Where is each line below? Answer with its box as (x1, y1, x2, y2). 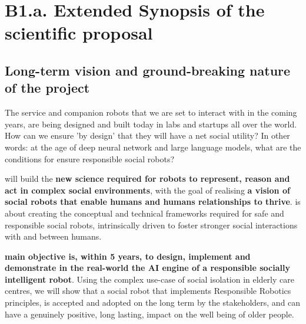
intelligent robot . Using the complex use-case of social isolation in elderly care (5, 273, 294, 285)
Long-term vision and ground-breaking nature (5, 61, 291, 79)
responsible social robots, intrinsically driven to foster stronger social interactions (5, 218, 298, 231)
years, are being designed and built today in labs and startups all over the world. (5, 117, 297, 130)
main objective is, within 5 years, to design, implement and (5, 250, 251, 262)
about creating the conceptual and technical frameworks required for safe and (5, 207, 284, 219)
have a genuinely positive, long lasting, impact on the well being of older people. (5, 307, 294, 320)
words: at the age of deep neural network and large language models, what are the (5, 140, 301, 153)
